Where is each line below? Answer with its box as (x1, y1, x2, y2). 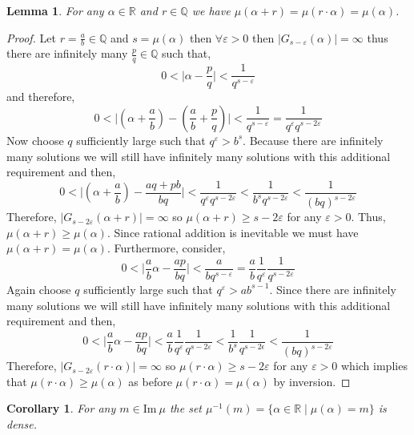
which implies (340, 357, 408, 374)
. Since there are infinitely (269, 280, 396, 297)
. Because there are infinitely (243, 131, 384, 148)
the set (169, 400, 202, 417)
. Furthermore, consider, (107, 240, 226, 256)
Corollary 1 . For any (6, 400, 116, 417)
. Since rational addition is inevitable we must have (107, 224, 359, 240)
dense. (6, 415, 37, 432)
